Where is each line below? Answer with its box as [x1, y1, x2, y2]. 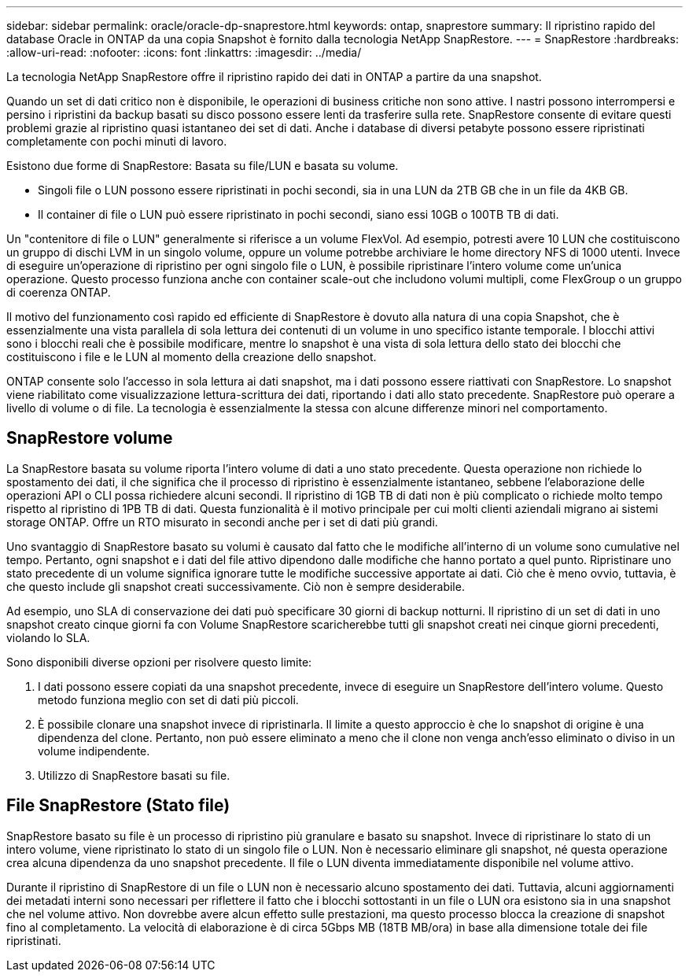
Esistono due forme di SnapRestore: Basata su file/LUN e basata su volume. [6, 159, 399, 172]
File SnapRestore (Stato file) [6, 795, 230, 816]
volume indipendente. [38, 744, 150, 758]
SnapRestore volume [6, 428, 173, 448]
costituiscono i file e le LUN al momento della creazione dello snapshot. [6, 350, 377, 364]
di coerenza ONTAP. [6, 286, 111, 299]
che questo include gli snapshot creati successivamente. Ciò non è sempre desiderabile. [6, 579, 465, 593]
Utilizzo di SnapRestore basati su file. [38, 768, 230, 782]
